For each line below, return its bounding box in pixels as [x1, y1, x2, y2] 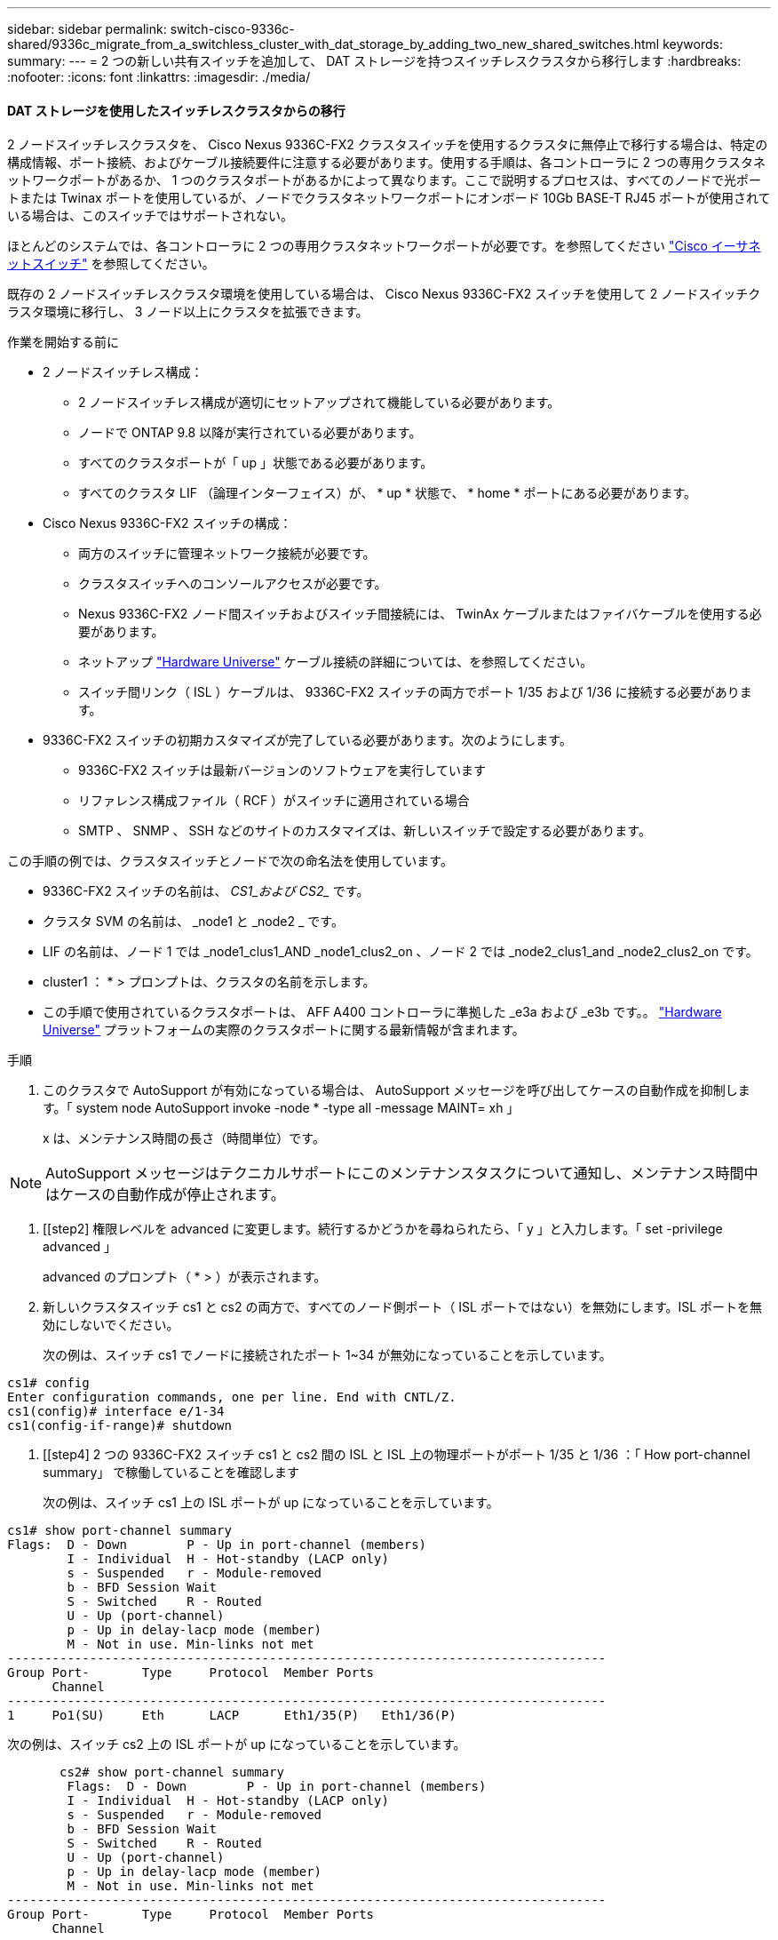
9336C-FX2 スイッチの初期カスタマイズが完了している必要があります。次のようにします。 [43, 732, 572, 748]
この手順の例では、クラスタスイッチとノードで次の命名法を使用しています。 [7, 853, 453, 869]
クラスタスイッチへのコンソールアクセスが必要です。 [78, 576, 387, 592]
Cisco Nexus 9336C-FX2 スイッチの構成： [43, 515, 292, 531]
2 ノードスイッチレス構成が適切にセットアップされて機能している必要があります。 [78, 395, 560, 411]
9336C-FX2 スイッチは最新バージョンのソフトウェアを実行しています [78, 762, 486, 778]
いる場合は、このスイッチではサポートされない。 [7, 208, 293, 224]
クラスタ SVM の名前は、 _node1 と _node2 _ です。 [43, 914, 344, 930]
